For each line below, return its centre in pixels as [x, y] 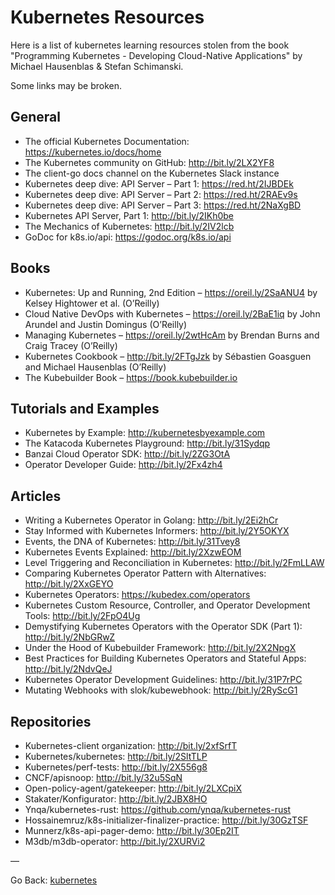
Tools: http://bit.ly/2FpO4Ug [82, 616]
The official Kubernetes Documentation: [107, 141]
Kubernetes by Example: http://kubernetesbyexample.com [145, 433]
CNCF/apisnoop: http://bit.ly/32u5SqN [103, 777]
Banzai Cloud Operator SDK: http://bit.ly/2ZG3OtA [127, 454]
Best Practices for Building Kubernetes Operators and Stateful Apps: [165, 658]
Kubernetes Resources [107, 17]
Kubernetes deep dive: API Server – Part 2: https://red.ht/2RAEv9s [161, 194]
